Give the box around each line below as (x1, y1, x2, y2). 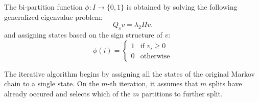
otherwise (140, 52, 170, 60)
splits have (209, 78, 242, 89)
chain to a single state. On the (4, 78, 99, 89)
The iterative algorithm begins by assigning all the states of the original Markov (4, 68, 255, 79)
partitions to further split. (142, 88, 223, 98)
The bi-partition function (4, 2, 83, 12)
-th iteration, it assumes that (107, 78, 198, 89)
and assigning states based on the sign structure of (4, 29, 162, 40)
